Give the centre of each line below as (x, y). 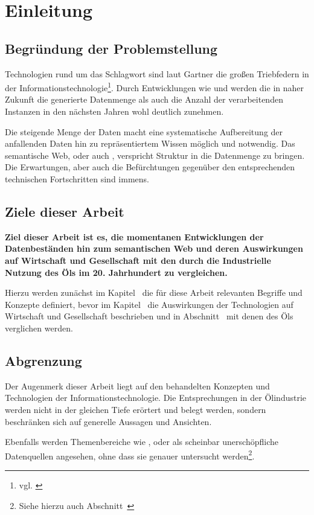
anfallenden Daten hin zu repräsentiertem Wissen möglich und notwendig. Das (150, 143)
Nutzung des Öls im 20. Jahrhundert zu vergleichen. (116, 272)
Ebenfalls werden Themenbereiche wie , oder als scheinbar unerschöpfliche (142, 442)
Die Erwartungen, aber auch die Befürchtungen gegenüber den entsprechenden (150, 167)
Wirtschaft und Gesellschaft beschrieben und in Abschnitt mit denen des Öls (149, 316)
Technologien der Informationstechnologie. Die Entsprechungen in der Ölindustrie (156, 398)
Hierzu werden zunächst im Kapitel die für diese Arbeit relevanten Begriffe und (154, 293)
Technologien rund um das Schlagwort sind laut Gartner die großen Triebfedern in (157, 73)
